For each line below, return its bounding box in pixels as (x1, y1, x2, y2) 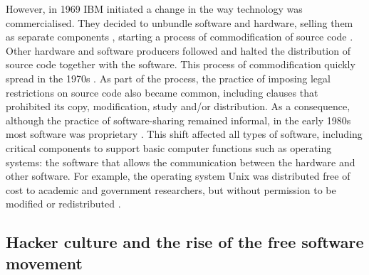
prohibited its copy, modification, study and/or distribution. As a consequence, (6, 99, 350, 114)
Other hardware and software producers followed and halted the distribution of (6, 43, 350, 58)
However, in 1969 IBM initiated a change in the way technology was (6, 1, 303, 16)
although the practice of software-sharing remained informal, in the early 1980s (6, 112, 351, 127)
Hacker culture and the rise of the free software (6, 231, 364, 253)
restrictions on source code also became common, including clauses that (6, 85, 318, 99)
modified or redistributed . (6, 196, 121, 211)
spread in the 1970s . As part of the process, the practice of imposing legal (6, 70, 331, 85)
